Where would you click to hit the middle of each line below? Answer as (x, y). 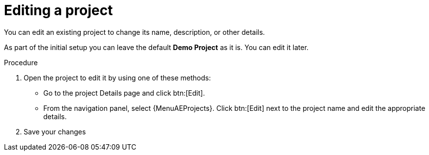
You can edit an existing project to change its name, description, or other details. (135, 32)
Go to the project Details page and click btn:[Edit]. (124, 93)
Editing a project (59, 10)
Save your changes (55, 131)
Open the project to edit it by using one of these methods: (117, 77)
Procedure (21, 62)
